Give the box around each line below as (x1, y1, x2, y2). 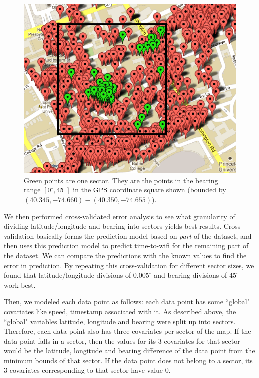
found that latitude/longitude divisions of (4, 270, 131, 280)
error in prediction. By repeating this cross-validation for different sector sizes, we (4, 260, 254, 270)
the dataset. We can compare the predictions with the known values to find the (4, 250, 247, 260)
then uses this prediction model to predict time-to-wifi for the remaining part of (4, 240, 249, 251)
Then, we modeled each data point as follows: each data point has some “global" (4, 296, 250, 307)
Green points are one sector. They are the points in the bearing (24, 175, 218, 185)
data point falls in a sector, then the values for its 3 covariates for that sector (4, 335, 240, 346)
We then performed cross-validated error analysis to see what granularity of (4, 211, 235, 221)
